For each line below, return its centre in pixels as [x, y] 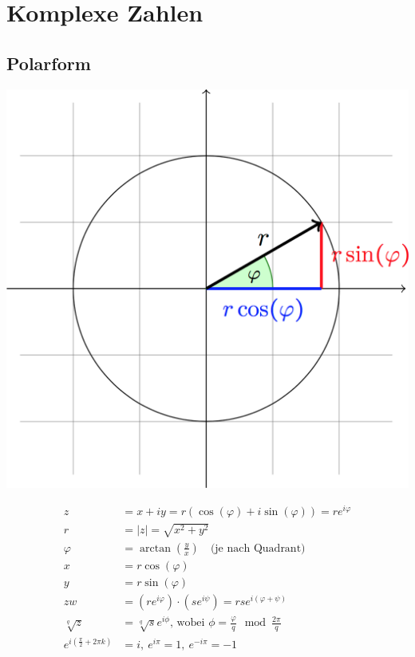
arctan [155, 548]
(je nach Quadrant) [258, 548]
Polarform [49, 63]
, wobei [187, 623]
